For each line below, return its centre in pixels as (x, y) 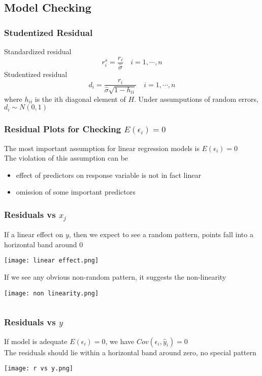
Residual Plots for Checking (63, 129)
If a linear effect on (34, 234)
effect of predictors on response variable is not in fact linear (108, 175)
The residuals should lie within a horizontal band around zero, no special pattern (130, 352)
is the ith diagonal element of (80, 99)
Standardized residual (38, 51)
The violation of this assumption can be (66, 158)
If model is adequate (36, 341)
